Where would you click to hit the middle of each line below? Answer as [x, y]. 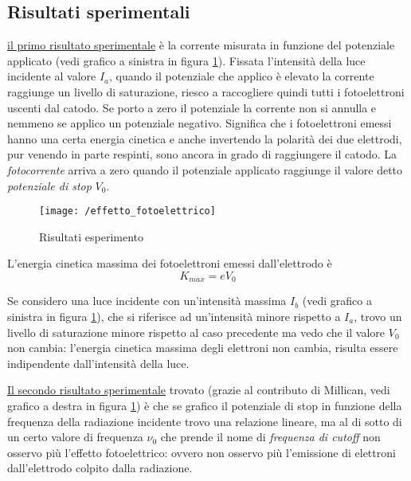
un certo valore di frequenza [75, 437]
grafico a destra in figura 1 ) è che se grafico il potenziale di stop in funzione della [205, 405]
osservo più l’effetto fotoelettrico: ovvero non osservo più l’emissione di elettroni [202, 452]
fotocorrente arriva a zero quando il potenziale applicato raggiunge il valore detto [205, 169]
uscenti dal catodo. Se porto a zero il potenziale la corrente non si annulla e [192, 107]
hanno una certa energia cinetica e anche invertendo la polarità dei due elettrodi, [205, 138]
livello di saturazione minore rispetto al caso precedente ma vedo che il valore [196, 332]
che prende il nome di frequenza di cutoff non [270, 437]
